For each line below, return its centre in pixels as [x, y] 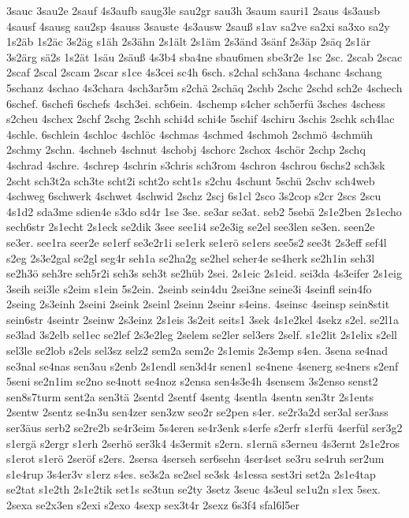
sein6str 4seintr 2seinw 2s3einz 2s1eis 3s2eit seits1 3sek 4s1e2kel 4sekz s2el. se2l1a [203, 319]
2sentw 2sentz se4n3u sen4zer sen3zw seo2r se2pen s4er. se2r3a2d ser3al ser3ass [197, 412]
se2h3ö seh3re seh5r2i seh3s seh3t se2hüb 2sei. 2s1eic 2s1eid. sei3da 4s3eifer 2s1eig [204, 273]
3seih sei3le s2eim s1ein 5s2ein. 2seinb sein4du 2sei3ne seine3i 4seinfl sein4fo [189, 288]
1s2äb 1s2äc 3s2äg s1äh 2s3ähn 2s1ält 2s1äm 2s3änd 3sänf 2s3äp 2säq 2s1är [189, 41]
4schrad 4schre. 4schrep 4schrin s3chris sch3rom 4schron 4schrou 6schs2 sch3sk [196, 164]
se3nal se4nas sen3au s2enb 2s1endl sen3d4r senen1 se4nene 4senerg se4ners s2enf [203, 365]
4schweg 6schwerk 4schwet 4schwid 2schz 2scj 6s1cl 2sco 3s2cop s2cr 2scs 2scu [194, 196]
